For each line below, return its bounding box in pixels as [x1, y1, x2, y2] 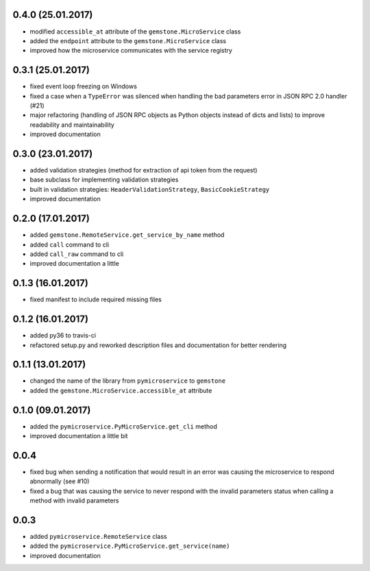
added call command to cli [29, 240, 110, 249]
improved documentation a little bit [29, 432, 128, 440]
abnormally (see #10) [29, 477, 90, 485]
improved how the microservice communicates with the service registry [29, 47, 233, 55]
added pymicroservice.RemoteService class [29, 533, 167, 541]
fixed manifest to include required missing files [29, 295, 162, 304]
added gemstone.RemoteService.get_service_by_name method [29, 231, 225, 239]
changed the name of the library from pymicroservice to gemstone [29, 377, 226, 385]
